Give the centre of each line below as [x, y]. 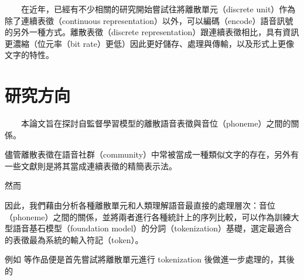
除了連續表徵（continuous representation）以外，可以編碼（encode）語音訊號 [149, 20]
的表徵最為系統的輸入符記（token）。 [74, 239]
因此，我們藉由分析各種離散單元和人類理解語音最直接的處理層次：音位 [140, 205]
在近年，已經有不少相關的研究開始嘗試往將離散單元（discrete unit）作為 [158, 9]
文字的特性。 [29, 55]
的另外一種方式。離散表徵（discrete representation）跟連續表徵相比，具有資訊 [152, 32]
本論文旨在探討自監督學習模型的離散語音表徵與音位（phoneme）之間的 [156, 123]
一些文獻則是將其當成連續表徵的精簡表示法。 [91, 165]
